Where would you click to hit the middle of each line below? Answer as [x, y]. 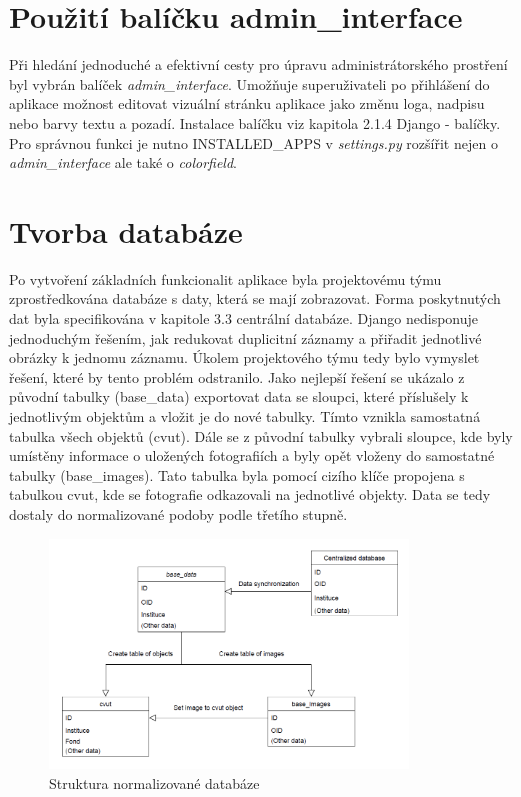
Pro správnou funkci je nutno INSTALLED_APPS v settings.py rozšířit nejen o [253, 142]
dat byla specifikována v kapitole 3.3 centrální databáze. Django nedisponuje [244, 318]
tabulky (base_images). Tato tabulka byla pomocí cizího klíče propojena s [237, 474]
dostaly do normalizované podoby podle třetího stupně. [178, 513]
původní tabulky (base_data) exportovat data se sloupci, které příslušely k [239, 396]
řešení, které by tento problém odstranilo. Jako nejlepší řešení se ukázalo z [237, 376]
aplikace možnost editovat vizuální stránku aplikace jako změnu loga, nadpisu [247, 103]
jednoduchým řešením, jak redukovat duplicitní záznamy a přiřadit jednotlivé [245, 337]
